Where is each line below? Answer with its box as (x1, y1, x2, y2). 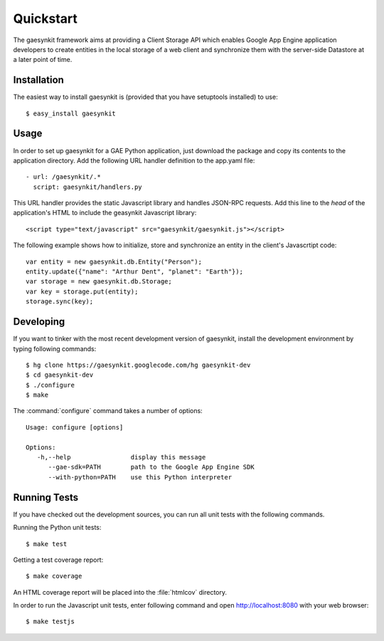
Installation (13, 74, 64, 86)
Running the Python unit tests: (13, 523, 102, 532)
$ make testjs (26, 617, 75, 626)
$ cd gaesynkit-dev (26, 371, 94, 379)
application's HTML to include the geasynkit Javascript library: (13, 209, 197, 217)
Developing (13, 316, 65, 328)
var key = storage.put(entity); (26, 287, 139, 296)
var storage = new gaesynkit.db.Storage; (26, 278, 172, 286)
